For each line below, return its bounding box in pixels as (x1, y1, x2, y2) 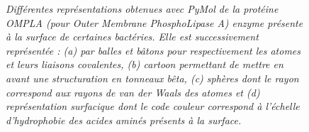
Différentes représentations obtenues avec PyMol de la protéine (6, 1, 279, 16)
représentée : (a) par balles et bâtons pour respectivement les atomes (6, 43, 300, 57)
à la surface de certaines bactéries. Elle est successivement (6, 29, 259, 44)
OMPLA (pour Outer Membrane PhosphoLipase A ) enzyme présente (6, 15, 303, 30)
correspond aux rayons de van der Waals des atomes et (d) (6, 84, 260, 99)
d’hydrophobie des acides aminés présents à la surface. (6, 112, 242, 127)
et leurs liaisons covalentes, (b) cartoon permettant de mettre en (6, 57, 283, 72)
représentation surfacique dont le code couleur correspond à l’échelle (6, 99, 300, 114)
